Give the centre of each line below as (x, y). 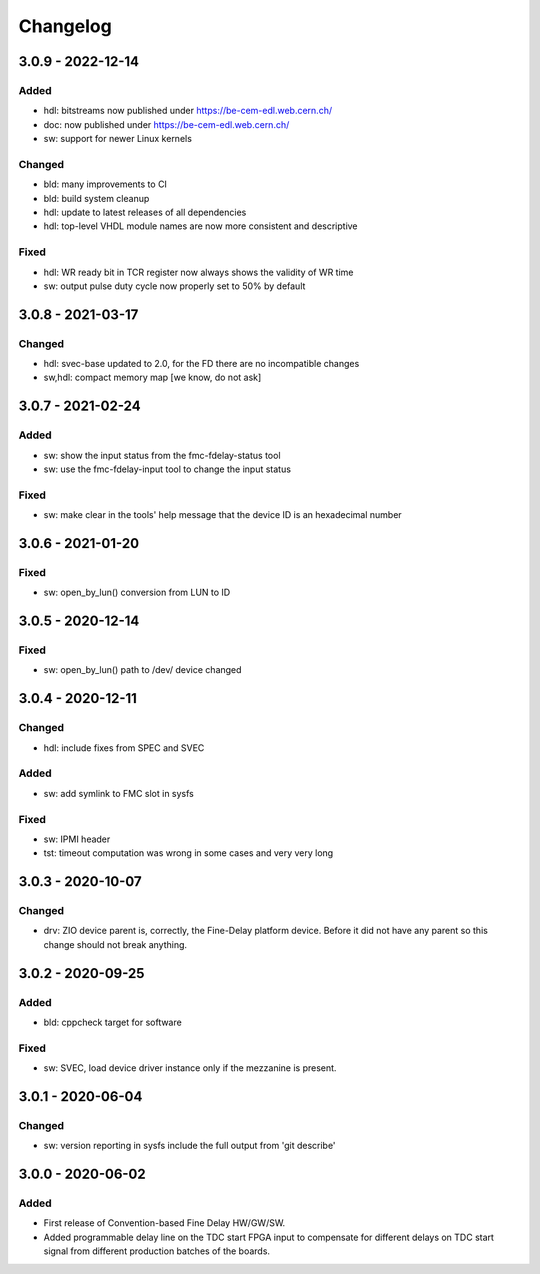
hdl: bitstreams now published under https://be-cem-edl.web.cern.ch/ (188, 111)
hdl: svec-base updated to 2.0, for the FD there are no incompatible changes (201, 364)
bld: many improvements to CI (105, 184)
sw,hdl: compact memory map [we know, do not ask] (152, 377)
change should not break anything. (115, 944)
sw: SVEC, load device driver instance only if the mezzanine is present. (190, 1068)
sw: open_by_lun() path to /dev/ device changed (142, 670)
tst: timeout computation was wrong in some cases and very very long (188, 853)
